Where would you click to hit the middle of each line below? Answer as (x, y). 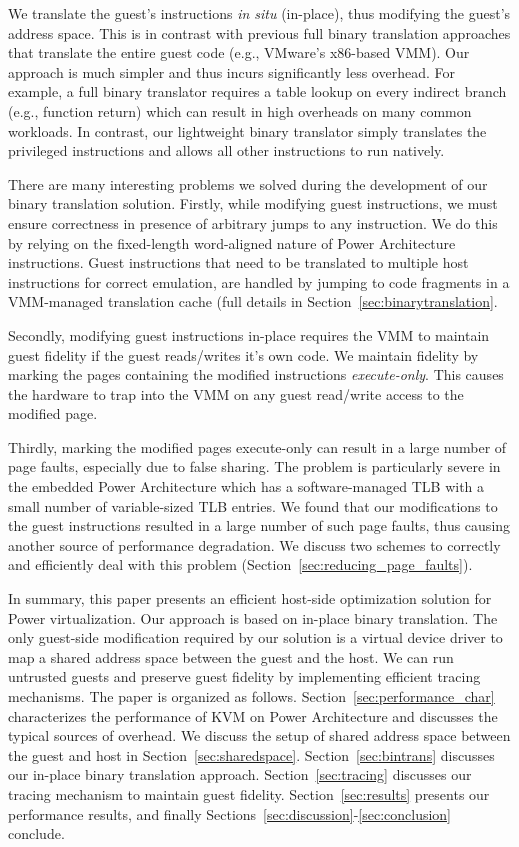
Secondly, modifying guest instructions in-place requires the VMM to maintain (249, 334)
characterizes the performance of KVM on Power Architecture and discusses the (253, 715)
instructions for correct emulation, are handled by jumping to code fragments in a (259, 281)
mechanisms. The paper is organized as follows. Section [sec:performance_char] (251, 696)
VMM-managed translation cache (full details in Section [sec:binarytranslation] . (253, 301)
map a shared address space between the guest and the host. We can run (231, 656)
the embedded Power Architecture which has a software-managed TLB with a (246, 486)
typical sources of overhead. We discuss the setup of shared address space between (259, 735)
